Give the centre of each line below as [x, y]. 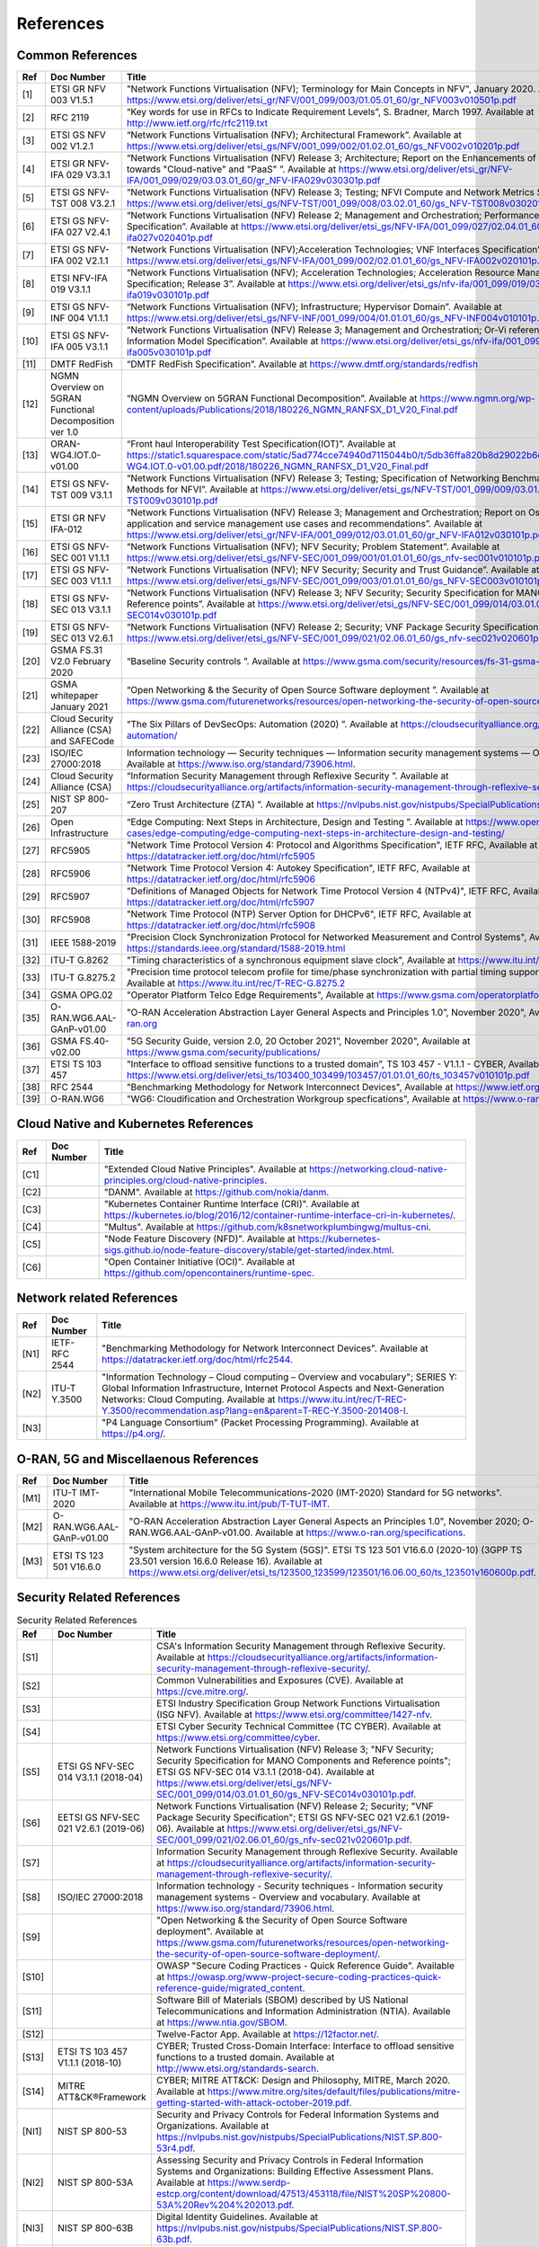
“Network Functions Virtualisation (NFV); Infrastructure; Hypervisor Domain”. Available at [314, 307]
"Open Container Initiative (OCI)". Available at [199, 1261]
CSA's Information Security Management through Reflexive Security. [301, 1646]
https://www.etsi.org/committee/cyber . [238, 1737]
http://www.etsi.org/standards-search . [237, 2068]
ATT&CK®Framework [102, 2097]
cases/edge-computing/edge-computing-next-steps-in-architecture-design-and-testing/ [315, 833]
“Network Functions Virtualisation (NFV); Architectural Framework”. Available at [294, 135]
